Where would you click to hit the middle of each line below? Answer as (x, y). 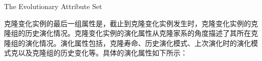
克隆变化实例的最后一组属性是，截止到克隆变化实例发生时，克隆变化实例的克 (131, 23)
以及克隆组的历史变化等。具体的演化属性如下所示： (103, 53)
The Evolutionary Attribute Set (53, 6)
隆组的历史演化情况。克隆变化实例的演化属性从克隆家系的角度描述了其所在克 (131, 33)
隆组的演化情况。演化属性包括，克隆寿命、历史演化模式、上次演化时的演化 (127, 43)
